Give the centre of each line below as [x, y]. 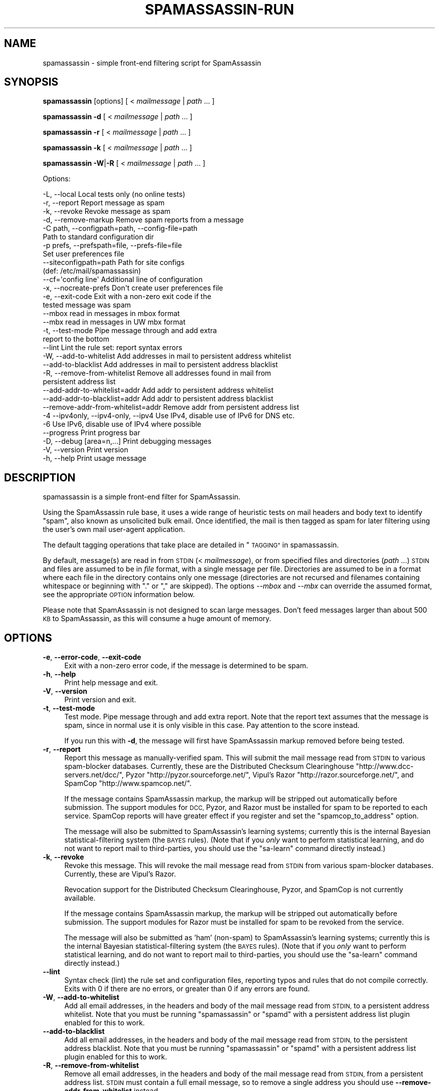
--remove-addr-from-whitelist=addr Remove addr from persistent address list [171, 407]
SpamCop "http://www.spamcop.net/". [128, 783]
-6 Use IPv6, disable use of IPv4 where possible [122, 424]
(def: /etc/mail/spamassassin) [92, 271]
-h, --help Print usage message [94, 458]
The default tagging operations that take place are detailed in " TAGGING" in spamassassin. [191, 545]
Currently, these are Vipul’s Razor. [120, 874]
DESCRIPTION [40, 477]
